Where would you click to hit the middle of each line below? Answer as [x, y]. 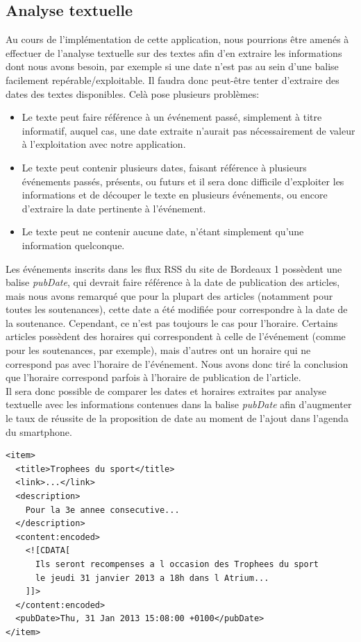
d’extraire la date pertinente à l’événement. [114, 208]
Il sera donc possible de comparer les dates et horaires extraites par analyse [166, 390]
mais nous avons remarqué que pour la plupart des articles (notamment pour [169, 295]
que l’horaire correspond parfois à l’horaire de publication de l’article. [153, 377]
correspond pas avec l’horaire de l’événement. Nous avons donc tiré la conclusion [177, 363]
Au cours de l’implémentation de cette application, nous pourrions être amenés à [177, 39]
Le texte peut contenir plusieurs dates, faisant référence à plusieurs [164, 167]
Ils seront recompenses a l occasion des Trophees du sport [177, 564]
